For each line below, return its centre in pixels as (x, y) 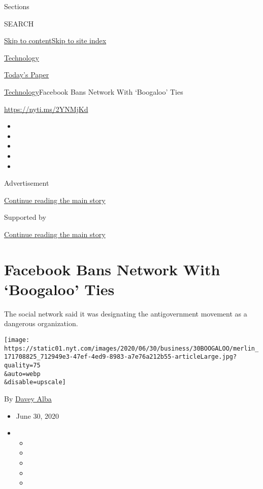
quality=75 (22, 365)
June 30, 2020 (37, 415)
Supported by (25, 217)
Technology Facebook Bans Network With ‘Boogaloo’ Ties (94, 91)
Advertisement (27, 183)
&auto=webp (22, 374)
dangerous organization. (41, 323)
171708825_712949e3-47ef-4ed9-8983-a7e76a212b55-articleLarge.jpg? (121, 357)
